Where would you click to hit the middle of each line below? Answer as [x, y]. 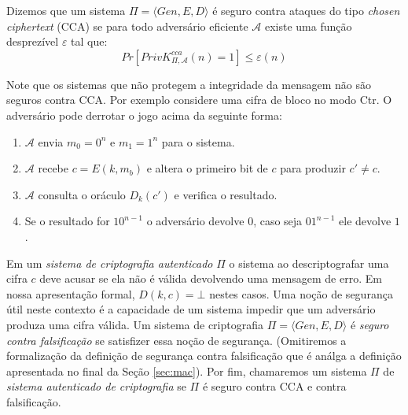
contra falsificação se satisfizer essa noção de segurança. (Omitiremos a [176, 340]
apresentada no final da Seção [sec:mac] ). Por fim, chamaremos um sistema [187, 371]
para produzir [313, 168]
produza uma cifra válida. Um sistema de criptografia [135, 324]
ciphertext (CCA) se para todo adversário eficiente [127, 26]
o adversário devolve [195, 221]
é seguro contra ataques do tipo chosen [306, 10]
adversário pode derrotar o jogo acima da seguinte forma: [144, 115]
